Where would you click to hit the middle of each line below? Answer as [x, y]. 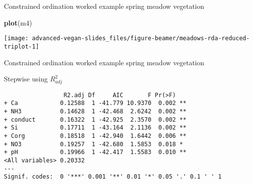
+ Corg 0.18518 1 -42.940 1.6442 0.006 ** [95, 136]
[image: [16, 39]
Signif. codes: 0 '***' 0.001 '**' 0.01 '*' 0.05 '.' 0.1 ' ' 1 [113, 177]
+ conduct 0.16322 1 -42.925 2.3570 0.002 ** [95, 119]
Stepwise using [26, 79]
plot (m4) [18, 22]
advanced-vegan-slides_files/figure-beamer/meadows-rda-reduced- [141, 39]
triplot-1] [22, 46]
